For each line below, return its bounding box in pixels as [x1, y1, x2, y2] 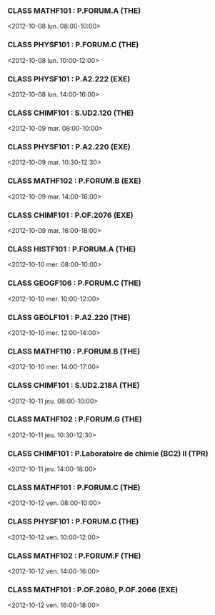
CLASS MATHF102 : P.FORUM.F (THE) [7, 551, 141, 561]
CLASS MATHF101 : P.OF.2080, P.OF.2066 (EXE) [7, 584, 179, 594]
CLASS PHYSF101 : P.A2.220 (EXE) [7, 142, 131, 152]
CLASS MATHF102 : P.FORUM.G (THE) [7, 414, 142, 424]
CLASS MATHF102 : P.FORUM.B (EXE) [7, 176, 141, 186]
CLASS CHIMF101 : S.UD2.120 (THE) [7, 108, 134, 118]
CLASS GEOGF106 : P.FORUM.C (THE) [7, 278, 141, 288]
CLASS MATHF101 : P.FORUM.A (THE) [7, 6, 141, 16]
